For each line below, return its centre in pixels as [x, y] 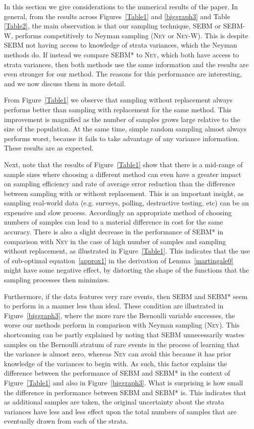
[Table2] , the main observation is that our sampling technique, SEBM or [113, 26]
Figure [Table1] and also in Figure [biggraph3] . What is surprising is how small [124, 382]
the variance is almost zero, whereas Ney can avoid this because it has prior [118, 354]
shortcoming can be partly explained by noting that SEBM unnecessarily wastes [124, 334]
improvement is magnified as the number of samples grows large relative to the [122, 119]
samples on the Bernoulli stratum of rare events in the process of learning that [122, 344]
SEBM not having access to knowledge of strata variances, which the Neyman [121, 45]
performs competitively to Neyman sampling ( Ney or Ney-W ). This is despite [131, 35]
